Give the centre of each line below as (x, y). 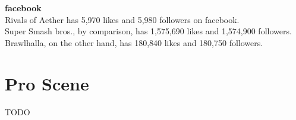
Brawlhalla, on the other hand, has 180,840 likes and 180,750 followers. (134, 42)
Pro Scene (47, 83)
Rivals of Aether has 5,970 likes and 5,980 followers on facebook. (122, 19)
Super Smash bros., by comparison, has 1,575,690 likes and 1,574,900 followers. (148, 31)
